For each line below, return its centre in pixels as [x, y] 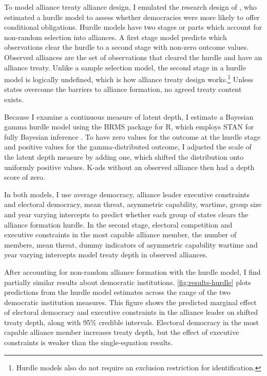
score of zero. [25, 177]
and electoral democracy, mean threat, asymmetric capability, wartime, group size [133, 204]
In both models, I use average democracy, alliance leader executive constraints [127, 194]
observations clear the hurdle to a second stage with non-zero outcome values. [127, 47]
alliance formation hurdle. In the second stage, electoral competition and [118, 224]
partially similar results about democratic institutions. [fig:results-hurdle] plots [128, 282]
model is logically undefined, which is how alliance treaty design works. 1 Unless [129, 78]
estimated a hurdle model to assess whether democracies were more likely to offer [132, 17]
